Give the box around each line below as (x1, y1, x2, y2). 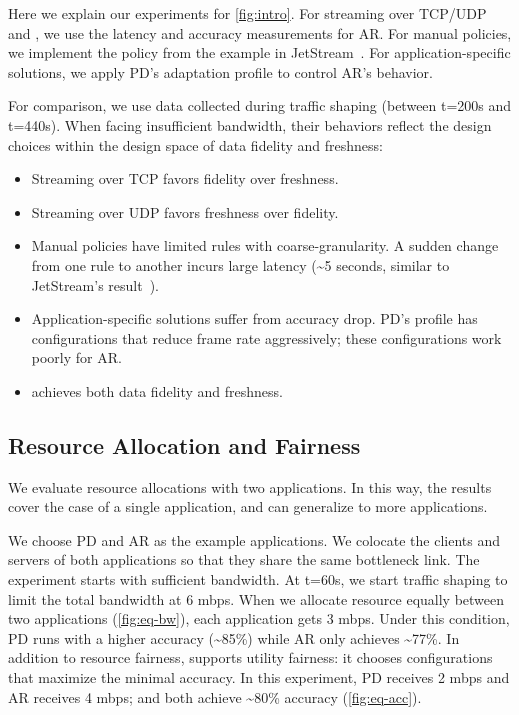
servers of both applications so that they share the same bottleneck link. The (8, 549, 480, 570)
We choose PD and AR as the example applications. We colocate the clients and (8, 529, 501, 550)
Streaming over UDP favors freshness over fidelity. (31, 201, 339, 222)
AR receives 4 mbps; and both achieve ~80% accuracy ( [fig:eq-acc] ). (8, 686, 422, 707)
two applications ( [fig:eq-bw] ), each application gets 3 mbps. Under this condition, (8, 608, 510, 629)
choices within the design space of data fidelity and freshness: (8, 134, 383, 155)
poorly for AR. (31, 347, 122, 368)
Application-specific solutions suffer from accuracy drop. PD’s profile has (31, 308, 478, 329)
